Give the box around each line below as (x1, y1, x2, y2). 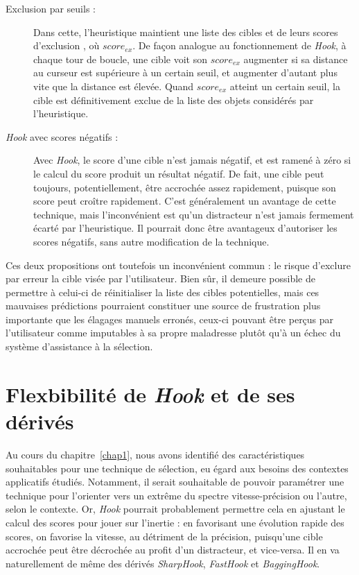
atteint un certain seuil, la (229, 78, 340, 93)
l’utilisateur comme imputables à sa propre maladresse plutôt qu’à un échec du (6, 325, 341, 340)
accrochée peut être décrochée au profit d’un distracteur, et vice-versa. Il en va (6, 542, 340, 557)
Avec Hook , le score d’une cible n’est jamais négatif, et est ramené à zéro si (33, 153, 351, 167)
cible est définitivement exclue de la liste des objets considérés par (33, 92, 314, 107)
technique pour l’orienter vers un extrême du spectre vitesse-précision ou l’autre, (6, 488, 347, 502)
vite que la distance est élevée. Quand (33, 78, 194, 93)
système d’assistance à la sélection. (6, 339, 153, 354)
